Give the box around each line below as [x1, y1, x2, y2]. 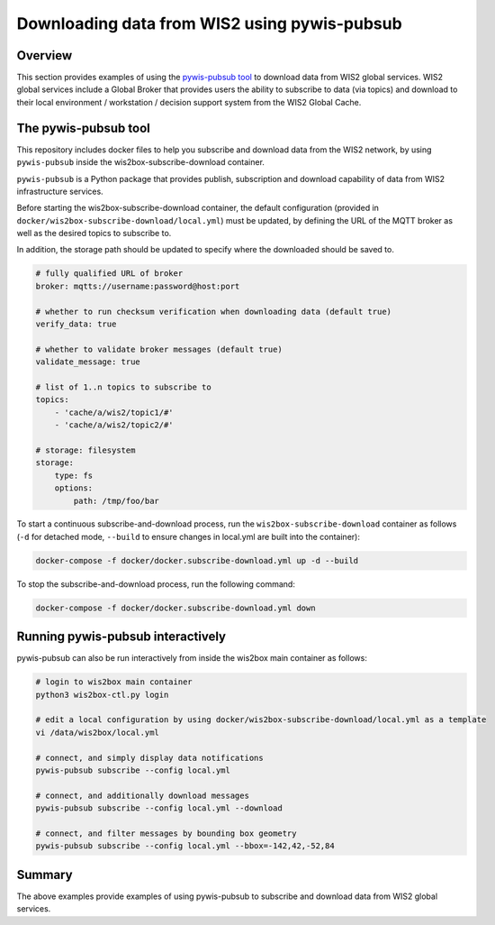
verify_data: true [35, 319, 117, 329]
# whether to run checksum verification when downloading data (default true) [35, 307, 391, 316]
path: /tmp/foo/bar [73, 496, 159, 506]
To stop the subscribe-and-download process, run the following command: [16, 578, 296, 590]
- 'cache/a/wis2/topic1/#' [54, 407, 175, 417]
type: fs [54, 470, 94, 481]
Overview [16, 48, 73, 63]
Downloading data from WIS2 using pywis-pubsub [16, 14, 402, 33]
